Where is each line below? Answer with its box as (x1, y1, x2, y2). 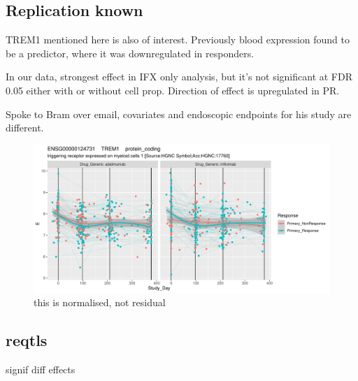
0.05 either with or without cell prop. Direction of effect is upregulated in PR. (6, 82, 340, 97)
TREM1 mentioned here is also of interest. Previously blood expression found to (6, 32, 350, 47)
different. (6, 120, 44, 135)
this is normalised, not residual (34, 295, 166, 310)
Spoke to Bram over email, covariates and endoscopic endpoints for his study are (6, 106, 352, 121)
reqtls (6, 329, 48, 351)
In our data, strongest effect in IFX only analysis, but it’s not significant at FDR (6, 69, 352, 84)
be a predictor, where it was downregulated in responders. (6, 45, 255, 60)
